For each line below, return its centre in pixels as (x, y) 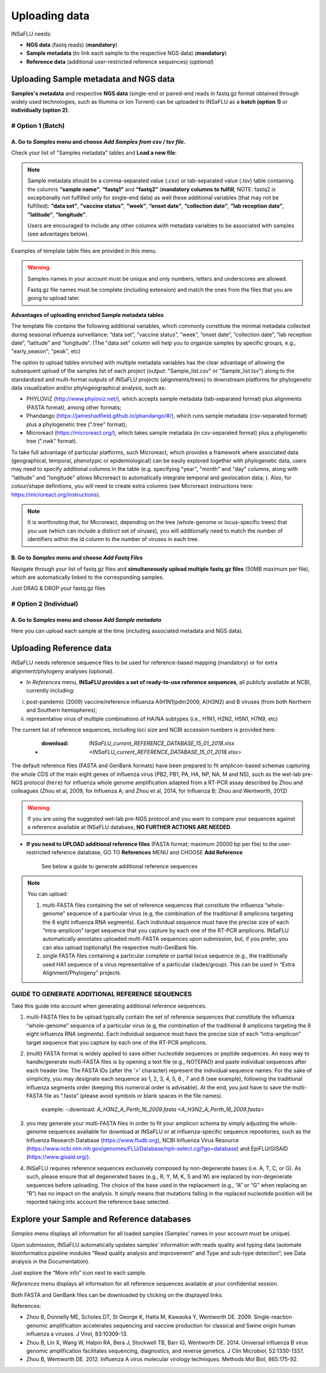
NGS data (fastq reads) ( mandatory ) (72, 45)
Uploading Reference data (61, 648)
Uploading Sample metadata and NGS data (93, 79)
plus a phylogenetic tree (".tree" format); (77, 424)
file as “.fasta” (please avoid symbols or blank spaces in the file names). (133, 1096)
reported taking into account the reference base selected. (98, 1202)
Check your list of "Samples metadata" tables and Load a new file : (94, 153)
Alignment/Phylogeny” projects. (82, 973)
